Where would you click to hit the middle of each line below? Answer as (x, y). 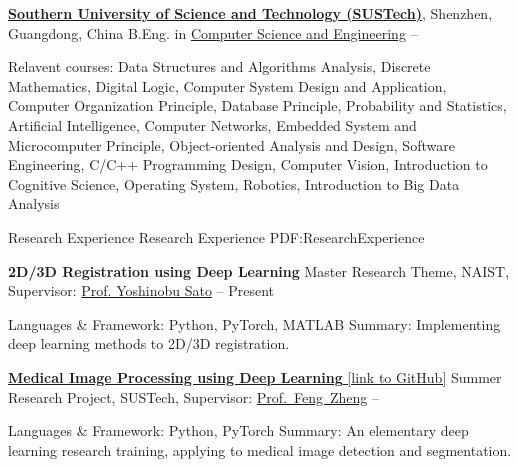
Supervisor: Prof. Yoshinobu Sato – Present (141, 290)
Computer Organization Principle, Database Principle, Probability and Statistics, (257, 105)
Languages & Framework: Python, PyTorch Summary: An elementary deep (238, 430)
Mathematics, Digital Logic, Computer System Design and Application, (227, 85)
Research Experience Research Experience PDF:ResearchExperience (216, 236)
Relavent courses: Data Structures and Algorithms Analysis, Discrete (219, 66)
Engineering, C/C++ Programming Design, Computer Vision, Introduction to (248, 164)
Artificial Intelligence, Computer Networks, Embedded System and (212, 124)
